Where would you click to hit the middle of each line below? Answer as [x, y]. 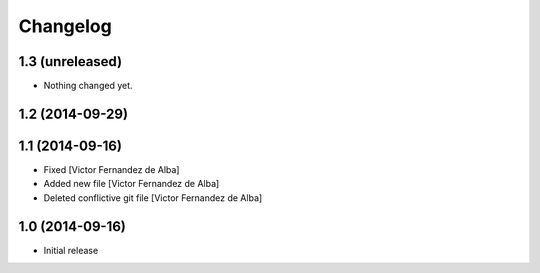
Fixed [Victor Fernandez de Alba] [111, 169]
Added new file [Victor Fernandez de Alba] [131, 184]
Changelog [65, 26]
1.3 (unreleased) [70, 61]
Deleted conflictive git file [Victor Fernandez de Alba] [153, 197]
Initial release [71, 250]
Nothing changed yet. [88, 86]
